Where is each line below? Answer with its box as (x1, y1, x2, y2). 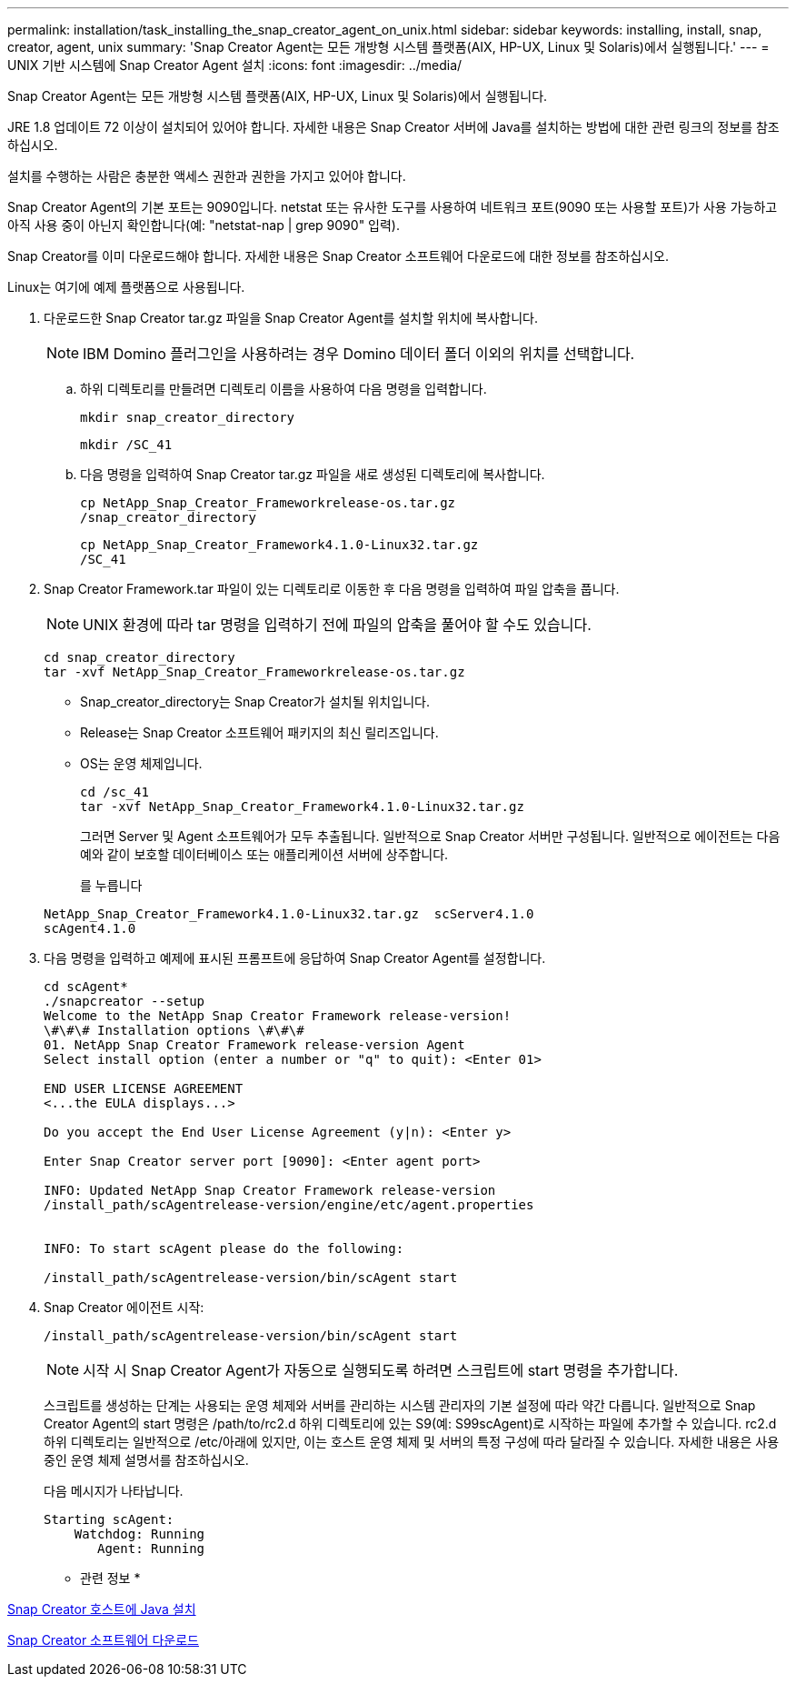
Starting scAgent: (44, 1512, 174, 1527)
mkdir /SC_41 (80, 437, 173, 452)
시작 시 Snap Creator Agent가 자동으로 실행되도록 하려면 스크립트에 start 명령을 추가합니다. (83, 1361, 679, 1379)
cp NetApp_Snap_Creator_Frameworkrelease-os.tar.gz (80, 496, 456, 510)
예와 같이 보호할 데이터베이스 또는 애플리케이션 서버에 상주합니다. (80, 847, 449, 862)
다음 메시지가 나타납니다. (44, 1483, 184, 1499)
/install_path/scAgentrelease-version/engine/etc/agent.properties (44, 1198, 534, 1212)
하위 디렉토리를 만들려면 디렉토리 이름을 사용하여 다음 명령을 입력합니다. (80, 381, 487, 396)
